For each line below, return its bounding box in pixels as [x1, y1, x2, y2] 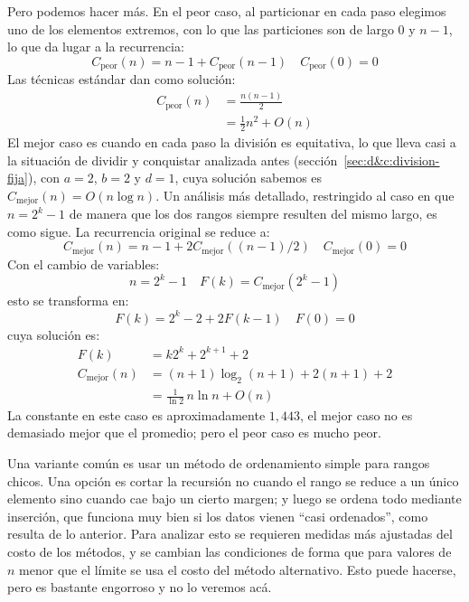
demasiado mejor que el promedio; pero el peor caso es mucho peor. [7, 423, 381, 442]
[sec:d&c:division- [343, 150, 440, 169]
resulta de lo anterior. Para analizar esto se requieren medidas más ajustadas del [7, 524, 453, 543]
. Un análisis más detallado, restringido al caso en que [155, 185, 455, 204]
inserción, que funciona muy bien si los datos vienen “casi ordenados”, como [7, 506, 428, 525]
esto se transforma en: [7, 291, 129, 310]
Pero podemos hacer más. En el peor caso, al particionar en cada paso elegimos [7, 2, 446, 20]
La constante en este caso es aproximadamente [7, 405, 266, 424]
